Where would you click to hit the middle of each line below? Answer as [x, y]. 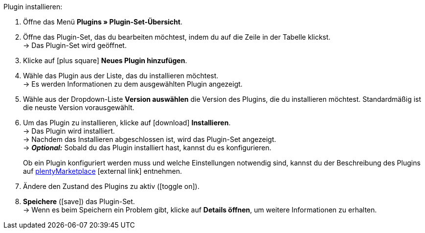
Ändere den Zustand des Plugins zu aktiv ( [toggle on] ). [111, 186]
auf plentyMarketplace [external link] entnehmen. [103, 171]
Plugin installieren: [33, 7]
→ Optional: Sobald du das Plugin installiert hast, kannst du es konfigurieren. [147, 148]
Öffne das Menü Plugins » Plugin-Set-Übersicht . [103, 22]
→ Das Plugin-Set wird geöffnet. [75, 45]
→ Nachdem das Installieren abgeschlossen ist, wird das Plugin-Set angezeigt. [150, 139]
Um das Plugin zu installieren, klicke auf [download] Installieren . [127, 123]
